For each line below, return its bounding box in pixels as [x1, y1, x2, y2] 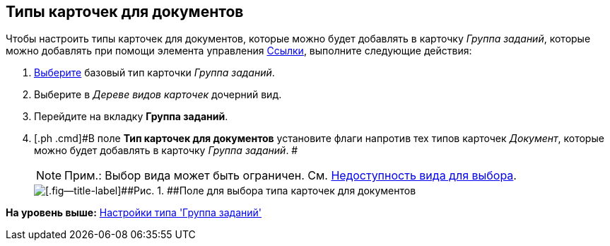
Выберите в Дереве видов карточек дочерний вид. [34, 88, 282, 101]
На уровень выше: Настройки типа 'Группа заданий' [6, 206, 262, 219]
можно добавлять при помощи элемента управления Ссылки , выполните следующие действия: [6, 45, 472, 57]
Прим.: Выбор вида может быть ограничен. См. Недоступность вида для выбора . [64, 168, 517, 183]
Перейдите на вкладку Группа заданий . [34, 110, 228, 123]
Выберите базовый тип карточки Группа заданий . [34, 66, 275, 79]
